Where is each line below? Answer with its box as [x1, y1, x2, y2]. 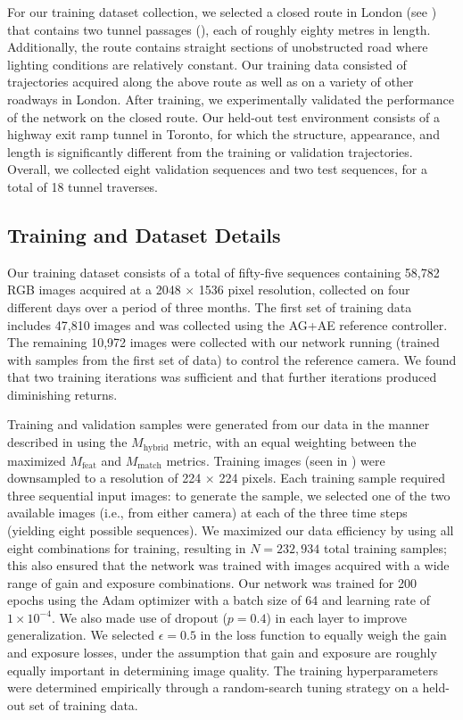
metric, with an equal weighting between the [173, 433, 417, 451]
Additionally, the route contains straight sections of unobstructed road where [7, 37, 428, 56]
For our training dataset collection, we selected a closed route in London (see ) [7, 3, 437, 21]
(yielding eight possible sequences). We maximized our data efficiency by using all [7, 520, 454, 539]
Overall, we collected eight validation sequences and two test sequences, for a [7, 160, 427, 178]
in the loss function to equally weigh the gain [200, 625, 447, 644]
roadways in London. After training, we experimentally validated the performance [7, 89, 455, 108]
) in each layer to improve [266, 608, 408, 626]
